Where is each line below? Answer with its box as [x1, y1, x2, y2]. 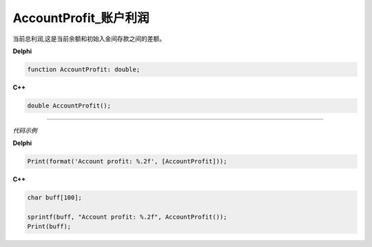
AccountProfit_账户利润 [12, 10, 149, 26]
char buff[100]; [27, 194, 83, 201]
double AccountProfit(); [27, 101, 112, 110]
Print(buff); [27, 223, 72, 230]
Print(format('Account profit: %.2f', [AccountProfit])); [27, 157, 227, 166]
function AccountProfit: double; [27, 66, 141, 73]
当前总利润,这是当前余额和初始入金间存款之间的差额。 [12, 34, 166, 43]
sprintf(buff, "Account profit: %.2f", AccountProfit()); [27, 213, 227, 221]
